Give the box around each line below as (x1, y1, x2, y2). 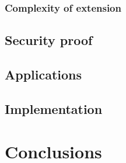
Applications (5, 65, 82, 84)
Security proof (5, 31, 93, 49)
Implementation (5, 99, 103, 117)
